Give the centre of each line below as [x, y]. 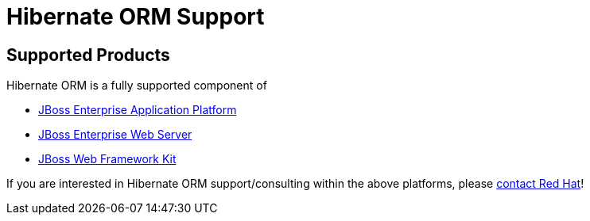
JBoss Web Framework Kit [107, 159]
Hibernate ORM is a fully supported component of [137, 86]
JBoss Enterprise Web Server [115, 135]
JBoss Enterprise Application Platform [138, 110]
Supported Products [88, 55]
